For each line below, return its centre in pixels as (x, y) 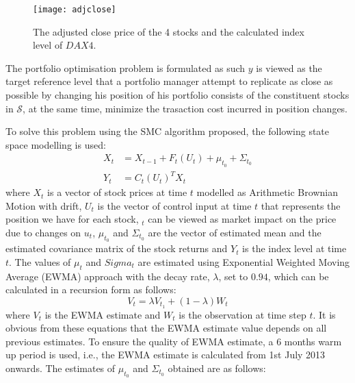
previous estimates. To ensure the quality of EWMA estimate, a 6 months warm (174, 341)
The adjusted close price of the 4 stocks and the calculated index (169, 31)
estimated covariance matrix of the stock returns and (117, 248)
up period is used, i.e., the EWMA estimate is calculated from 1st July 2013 (166, 355)
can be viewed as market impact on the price (242, 219)
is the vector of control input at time (174, 205)
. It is (324, 314)
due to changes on (43, 232)
